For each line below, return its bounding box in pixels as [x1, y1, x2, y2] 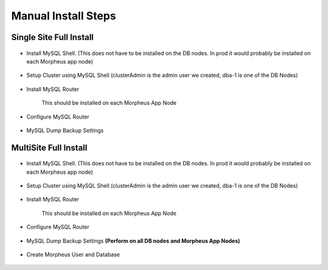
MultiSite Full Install [11, 142, 87, 153]
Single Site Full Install [11, 32, 94, 42]
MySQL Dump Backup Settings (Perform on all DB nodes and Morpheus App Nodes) [26, 237, 241, 245]
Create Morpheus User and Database [26, 251, 120, 258]
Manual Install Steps [11, 9, 117, 22]
